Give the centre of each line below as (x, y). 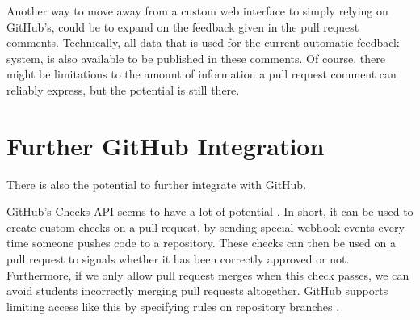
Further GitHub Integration (166, 145)
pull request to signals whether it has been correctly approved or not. (178, 259)
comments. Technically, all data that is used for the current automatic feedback (203, 42)
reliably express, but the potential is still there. (123, 89)
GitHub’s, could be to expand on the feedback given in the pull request (183, 26)
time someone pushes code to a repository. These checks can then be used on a (201, 243)
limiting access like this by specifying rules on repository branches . (173, 306)
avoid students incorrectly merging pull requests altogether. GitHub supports (197, 291)
